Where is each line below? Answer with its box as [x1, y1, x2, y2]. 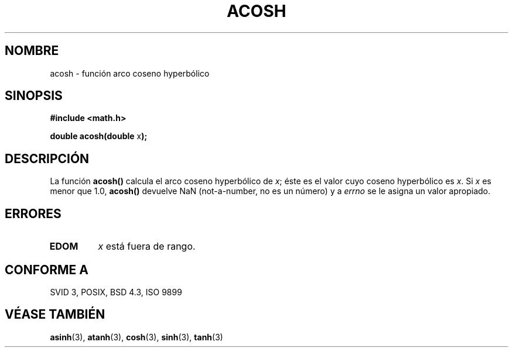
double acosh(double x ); [50, 131, 148, 142]
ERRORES [5, 206, 61, 221]
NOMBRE [5, 43, 59, 58]
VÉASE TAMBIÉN [5, 307, 105, 322]
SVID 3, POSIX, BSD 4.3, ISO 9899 [50, 287, 182, 297]
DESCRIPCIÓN [5, 151, 90, 166]
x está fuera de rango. [98, 240, 196, 253]
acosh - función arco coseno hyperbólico [50, 68, 210, 78]
